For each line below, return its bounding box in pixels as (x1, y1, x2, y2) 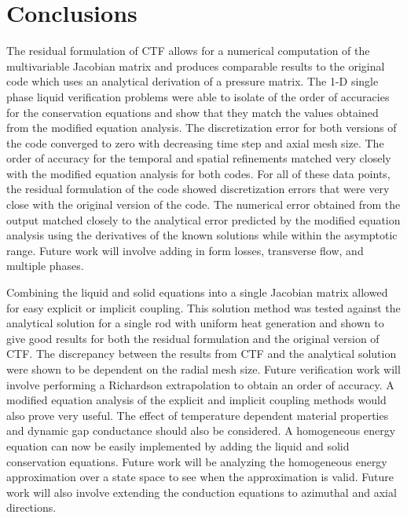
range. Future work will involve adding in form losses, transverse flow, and (6, 242, 364, 258)
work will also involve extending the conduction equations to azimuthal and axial (6, 483, 397, 500)
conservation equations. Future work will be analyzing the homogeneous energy (6, 453, 387, 469)
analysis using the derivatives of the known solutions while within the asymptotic (6, 227, 398, 243)
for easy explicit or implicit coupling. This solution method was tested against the (6, 299, 401, 316)
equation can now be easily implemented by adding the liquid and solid (6, 437, 350, 454)
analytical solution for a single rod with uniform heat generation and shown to (6, 315, 384, 331)
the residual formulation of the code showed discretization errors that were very (6, 181, 390, 197)
